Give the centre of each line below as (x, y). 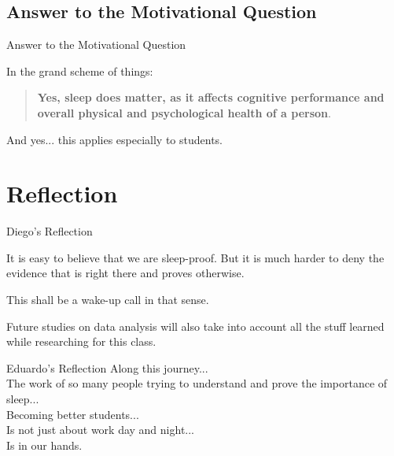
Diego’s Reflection (50, 231)
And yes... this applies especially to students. (115, 139)
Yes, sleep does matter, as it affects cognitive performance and (211, 97)
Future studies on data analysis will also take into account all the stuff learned (195, 326)
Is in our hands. (44, 445)
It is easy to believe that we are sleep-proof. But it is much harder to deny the (195, 257)
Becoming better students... (73, 414)
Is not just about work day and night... (101, 430)
